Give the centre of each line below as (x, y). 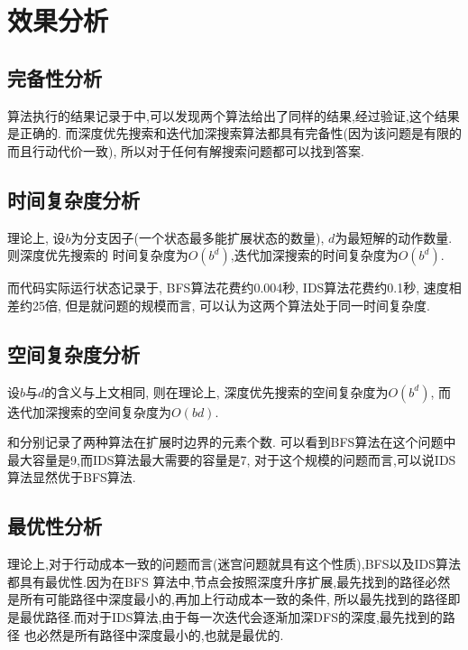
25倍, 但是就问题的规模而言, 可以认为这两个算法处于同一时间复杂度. (231, 305)
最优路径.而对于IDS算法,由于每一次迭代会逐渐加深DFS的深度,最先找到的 (231, 616)
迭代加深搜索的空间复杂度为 (89, 411)
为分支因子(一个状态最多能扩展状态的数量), (197, 237)
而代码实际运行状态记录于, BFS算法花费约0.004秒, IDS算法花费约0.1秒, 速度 (228, 288)
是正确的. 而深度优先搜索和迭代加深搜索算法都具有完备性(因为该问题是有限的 (234, 133)
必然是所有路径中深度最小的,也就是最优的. (160, 634)
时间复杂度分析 (73, 199)
